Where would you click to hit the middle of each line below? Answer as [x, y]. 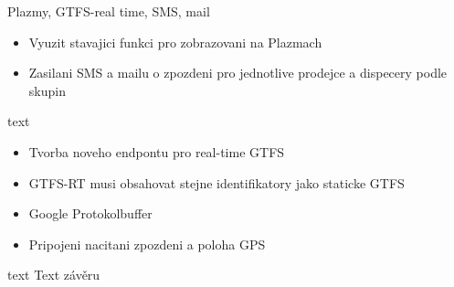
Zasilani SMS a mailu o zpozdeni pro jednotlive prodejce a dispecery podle [238, 73]
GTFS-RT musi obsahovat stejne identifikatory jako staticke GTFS [216, 182]
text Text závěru [54, 275]
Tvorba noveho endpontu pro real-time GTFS [157, 151]
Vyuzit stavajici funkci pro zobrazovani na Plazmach [175, 42]
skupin [47, 90]
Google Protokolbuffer [90, 213]
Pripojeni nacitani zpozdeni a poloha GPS [147, 244]
